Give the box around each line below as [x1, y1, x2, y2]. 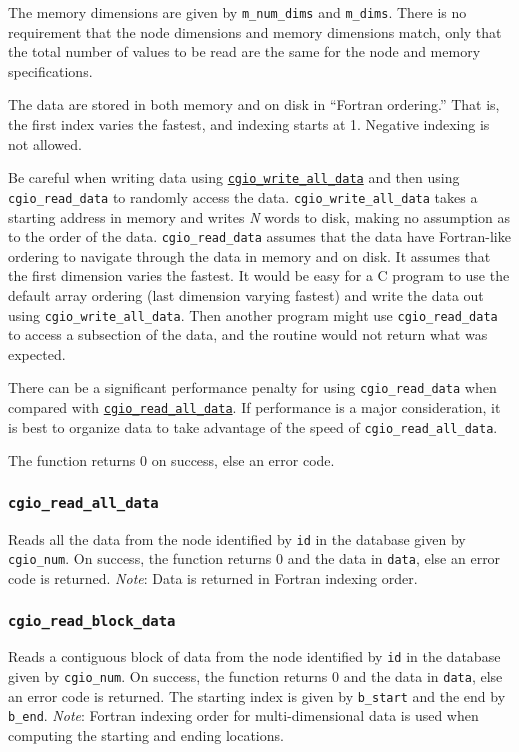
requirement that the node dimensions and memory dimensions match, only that [8, 21, 502, 42]
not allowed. [8, 133, 82, 154]
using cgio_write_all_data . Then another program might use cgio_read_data [8, 304, 498, 325]
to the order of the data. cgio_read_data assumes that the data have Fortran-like [8, 226, 511, 247]
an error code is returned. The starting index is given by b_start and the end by [8, 685, 506, 706]
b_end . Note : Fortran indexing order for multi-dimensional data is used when [8, 705, 479, 726]
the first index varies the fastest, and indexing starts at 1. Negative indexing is [8, 114, 490, 135]
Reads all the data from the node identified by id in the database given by [8, 528, 466, 549]
